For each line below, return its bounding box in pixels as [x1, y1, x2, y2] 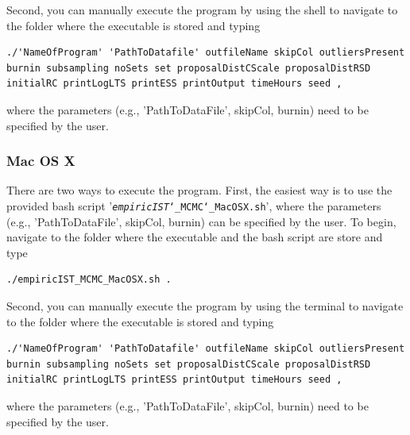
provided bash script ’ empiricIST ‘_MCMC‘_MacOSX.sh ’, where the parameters [6, 197, 381, 214]
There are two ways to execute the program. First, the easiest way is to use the [6, 182, 393, 198]
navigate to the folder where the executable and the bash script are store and [6, 229, 383, 245]
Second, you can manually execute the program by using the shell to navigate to [6, 2, 398, 17]
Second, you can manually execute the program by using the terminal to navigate [6, 298, 404, 314]
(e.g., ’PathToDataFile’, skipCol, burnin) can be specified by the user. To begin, [6, 213, 396, 229]
